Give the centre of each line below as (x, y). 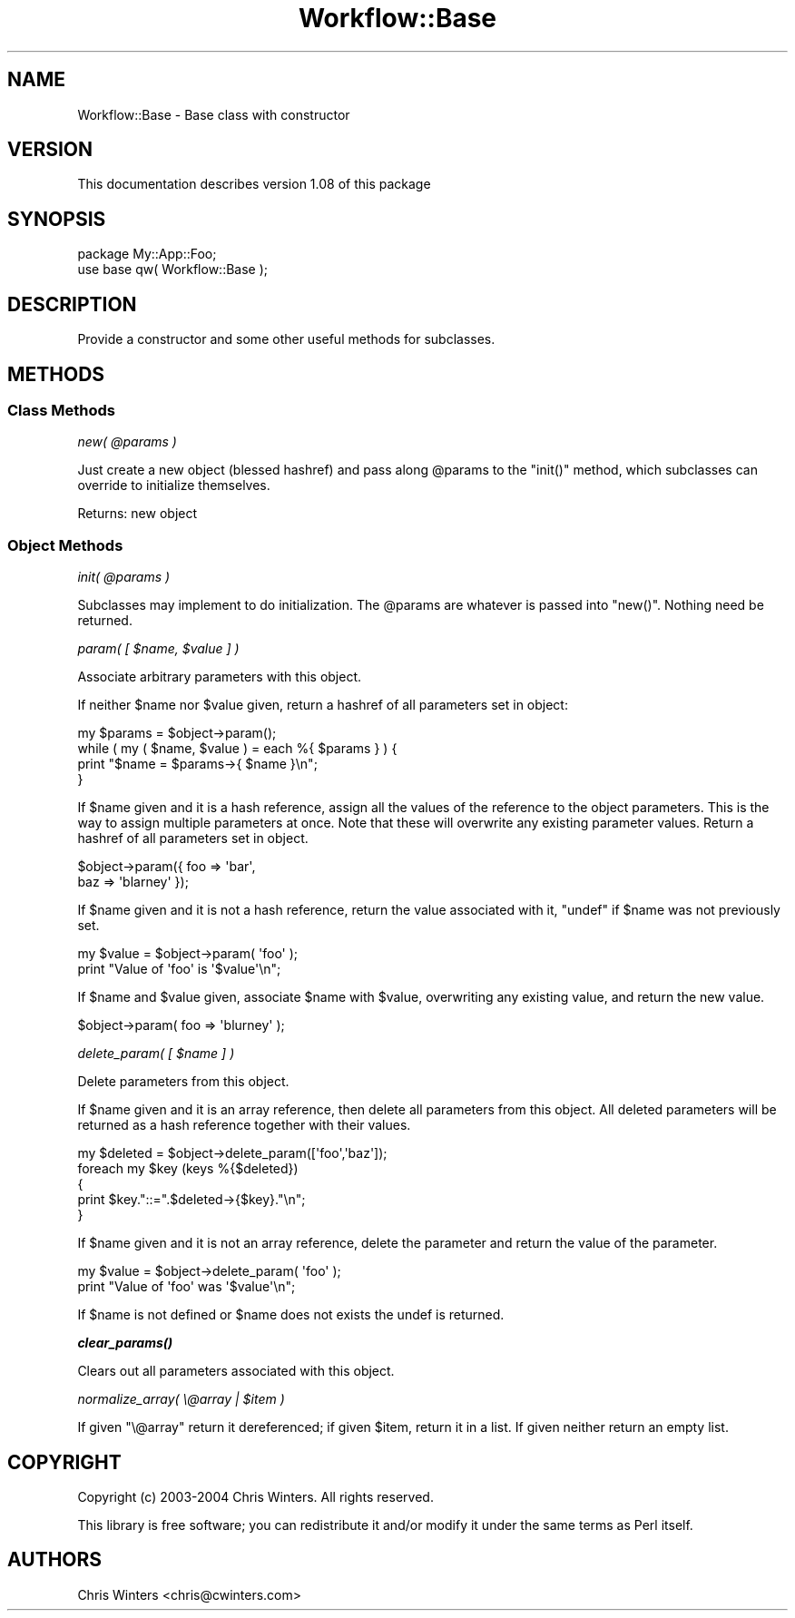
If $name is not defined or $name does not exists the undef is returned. (291, 1315)
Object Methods (65, 545)
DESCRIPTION (72, 304)
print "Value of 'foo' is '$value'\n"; (179, 969)
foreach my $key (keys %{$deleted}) (188, 1169)
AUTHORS (55, 1560)
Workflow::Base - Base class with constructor (214, 114)
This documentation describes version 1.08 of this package (254, 184)
